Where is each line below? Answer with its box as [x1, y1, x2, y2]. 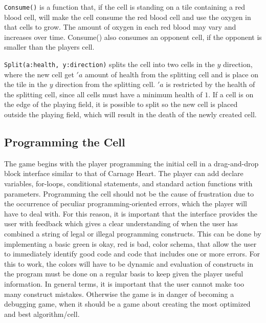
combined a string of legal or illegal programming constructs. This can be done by [4, 228, 261, 239]
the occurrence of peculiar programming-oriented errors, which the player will [4, 198, 247, 209]
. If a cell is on [208, 89, 254, 99]
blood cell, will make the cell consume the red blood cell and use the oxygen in [4, 11, 251, 22]
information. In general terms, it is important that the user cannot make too [4, 278, 245, 289]
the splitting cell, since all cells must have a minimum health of [4, 89, 203, 99]
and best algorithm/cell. [4, 308, 80, 319]
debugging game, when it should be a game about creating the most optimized [4, 298, 251, 309]
